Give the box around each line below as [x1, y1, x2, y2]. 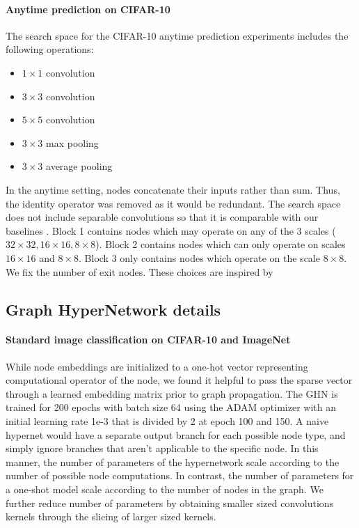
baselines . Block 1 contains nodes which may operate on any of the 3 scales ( [6, 223, 336, 238]
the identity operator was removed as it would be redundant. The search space [6, 196, 341, 210]
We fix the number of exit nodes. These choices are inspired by [6, 264, 273, 279]
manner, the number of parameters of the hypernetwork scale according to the [6, 454, 340, 469]
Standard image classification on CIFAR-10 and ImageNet [6, 332, 291, 347]
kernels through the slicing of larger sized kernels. [6, 509, 216, 524]
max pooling [46, 135, 99, 150]
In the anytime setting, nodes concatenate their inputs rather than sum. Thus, [6, 182, 340, 196]
